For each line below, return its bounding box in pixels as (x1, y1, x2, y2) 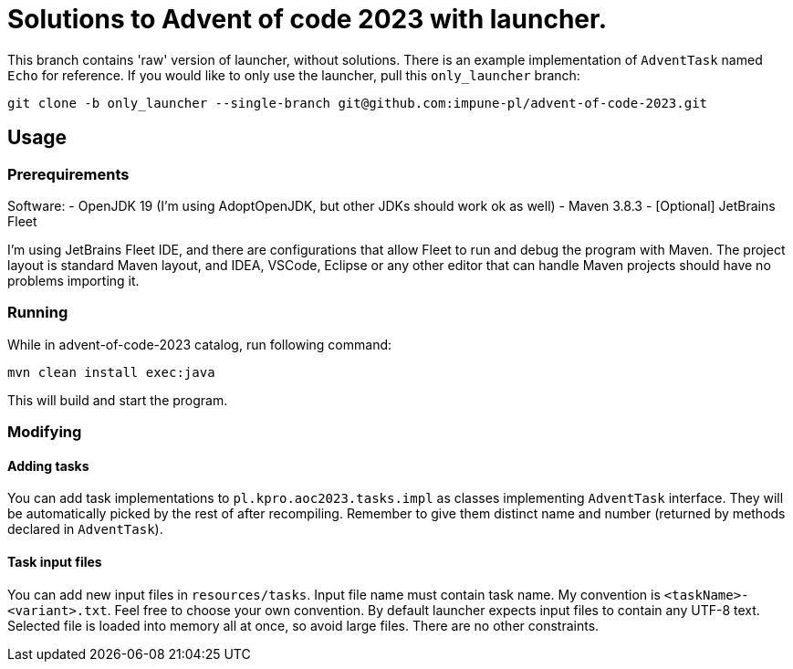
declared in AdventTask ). (7, 521, 163, 538)
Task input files (7, 553, 102, 570)
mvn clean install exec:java (7, 364, 215, 380)
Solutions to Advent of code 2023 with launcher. (7, 4, 608, 35)
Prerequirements (7, 164, 130, 183)
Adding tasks (7, 457, 89, 474)
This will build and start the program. (7, 392, 228, 408)
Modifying (7, 423, 82, 442)
